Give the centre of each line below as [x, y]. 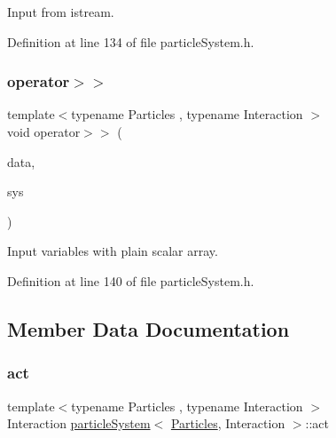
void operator [44, 131]
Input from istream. [61, 12]
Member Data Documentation [148, 328]
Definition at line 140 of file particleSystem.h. [131, 280]
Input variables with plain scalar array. [113, 251]
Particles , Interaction [228, 423]
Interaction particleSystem [79, 423]
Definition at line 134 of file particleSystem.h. [131, 41]
